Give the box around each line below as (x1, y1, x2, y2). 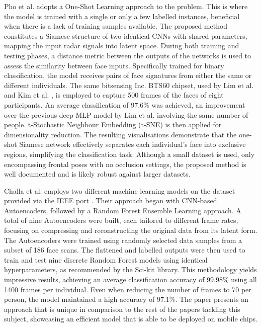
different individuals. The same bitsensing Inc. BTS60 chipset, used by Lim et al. (4, 79, 254, 90)
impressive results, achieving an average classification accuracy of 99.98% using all (4, 274, 257, 285)
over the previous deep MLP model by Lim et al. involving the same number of (4, 109, 248, 120)
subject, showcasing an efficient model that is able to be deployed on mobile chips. (4, 313, 257, 324)
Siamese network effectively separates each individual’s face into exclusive (19, 139, 246, 149)
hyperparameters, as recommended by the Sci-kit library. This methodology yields (4, 264, 257, 275)
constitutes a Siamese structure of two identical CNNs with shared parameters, (4, 30, 247, 41)
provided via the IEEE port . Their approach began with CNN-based (4, 195, 217, 206)
